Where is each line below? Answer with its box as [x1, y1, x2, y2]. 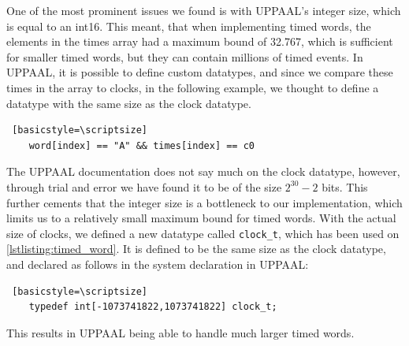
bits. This [322, 178, 368, 195]
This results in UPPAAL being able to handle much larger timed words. [6, 324, 355, 340]
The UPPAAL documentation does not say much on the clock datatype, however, [6, 163, 400, 180]
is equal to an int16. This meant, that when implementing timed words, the [6, 17, 371, 34]
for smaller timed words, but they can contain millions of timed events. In [6, 48, 363, 65]
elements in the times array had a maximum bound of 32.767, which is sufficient [6, 33, 393, 50]
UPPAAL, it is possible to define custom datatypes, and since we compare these [6, 64, 393, 80]
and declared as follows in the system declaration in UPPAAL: [6, 255, 309, 272]
